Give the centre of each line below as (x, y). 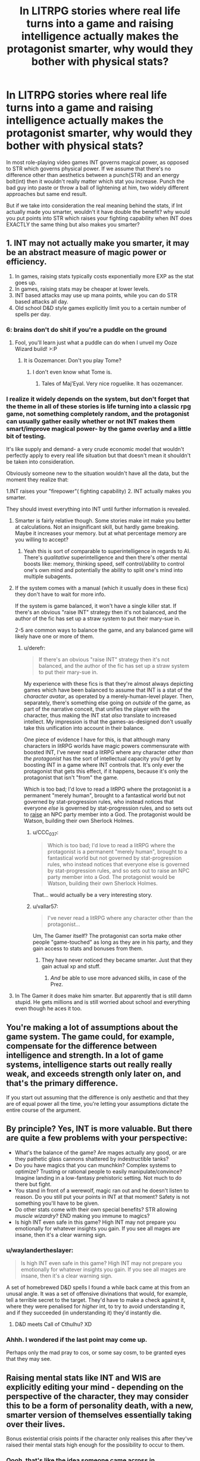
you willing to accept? (41, 540)
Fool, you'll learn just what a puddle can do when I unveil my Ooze (96, 343)
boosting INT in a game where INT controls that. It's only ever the (104, 765)
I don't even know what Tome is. (72, 372)
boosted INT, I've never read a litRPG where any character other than (108, 753)
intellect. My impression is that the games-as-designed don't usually (108, 722)
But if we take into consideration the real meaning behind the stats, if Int (94, 205)
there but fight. (33, 1184)
